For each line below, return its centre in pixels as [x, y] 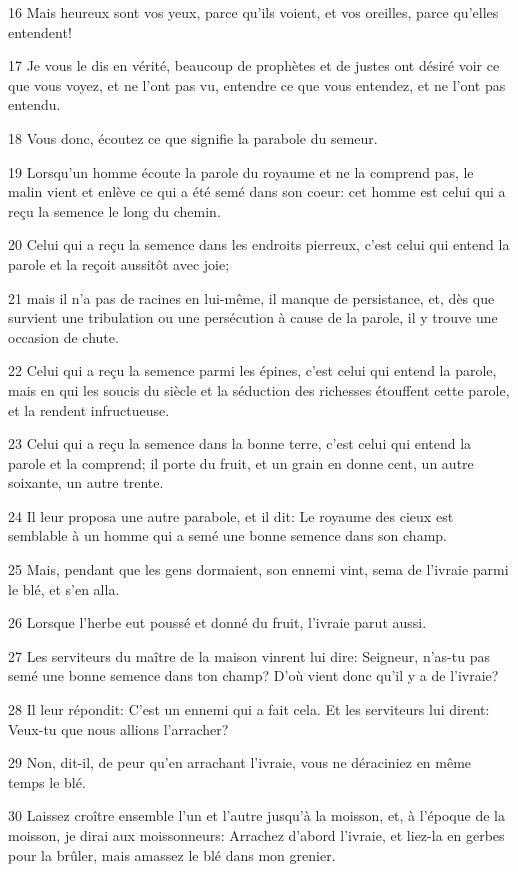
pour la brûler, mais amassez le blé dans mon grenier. [172, 854]
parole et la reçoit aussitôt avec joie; [119, 263]
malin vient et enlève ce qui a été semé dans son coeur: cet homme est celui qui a [257, 191]
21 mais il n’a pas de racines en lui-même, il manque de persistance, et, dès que [251, 297]
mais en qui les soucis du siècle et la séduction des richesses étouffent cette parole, [259, 389]
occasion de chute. [63, 336]
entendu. [34, 104]
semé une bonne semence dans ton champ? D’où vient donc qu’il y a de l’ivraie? [253, 675]
